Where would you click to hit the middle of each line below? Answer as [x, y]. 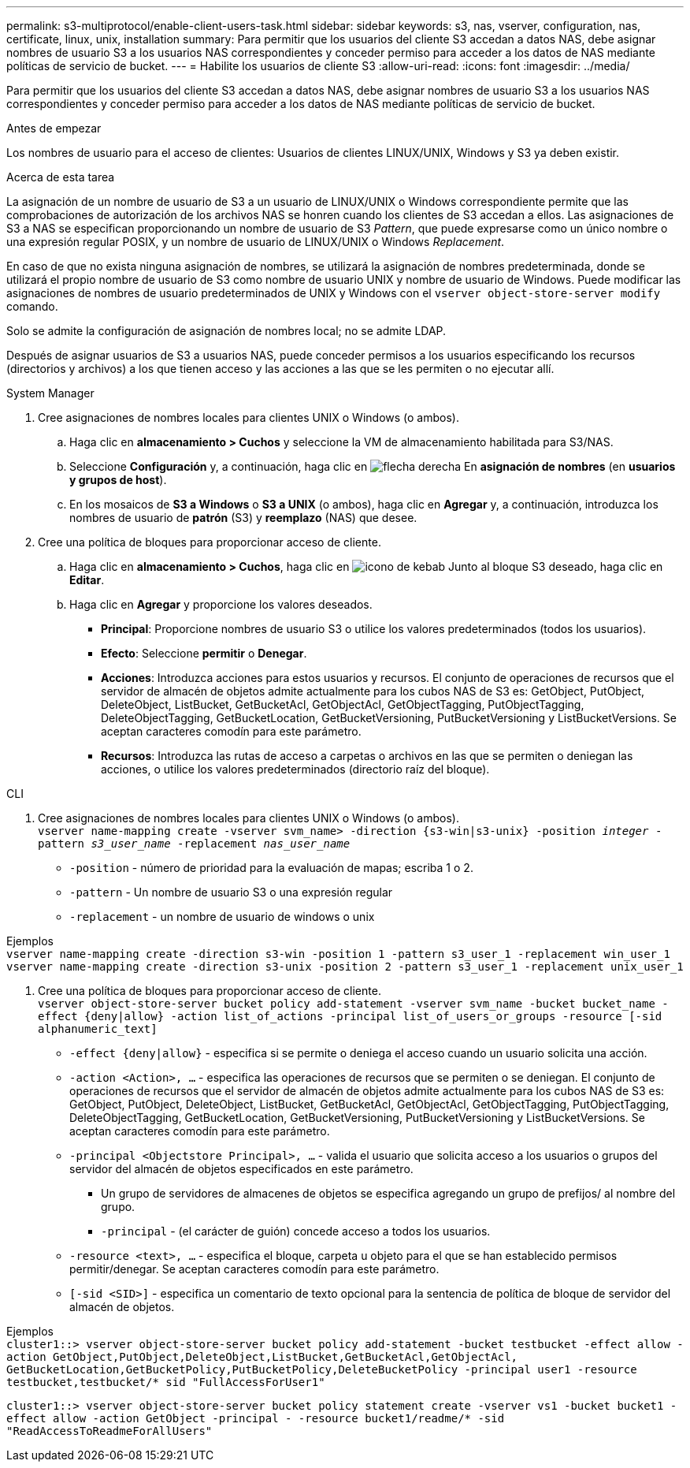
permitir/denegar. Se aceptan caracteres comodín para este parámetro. [254, 1269]
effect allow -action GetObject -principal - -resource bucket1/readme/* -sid [256, 1418]
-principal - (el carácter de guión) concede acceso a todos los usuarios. [296, 1231]
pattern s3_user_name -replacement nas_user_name [194, 844]
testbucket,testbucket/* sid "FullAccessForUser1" [166, 1382]
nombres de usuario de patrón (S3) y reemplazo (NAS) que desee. [243, 518]
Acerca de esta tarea [61, 177]
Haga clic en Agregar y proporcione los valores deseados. [221, 604]
